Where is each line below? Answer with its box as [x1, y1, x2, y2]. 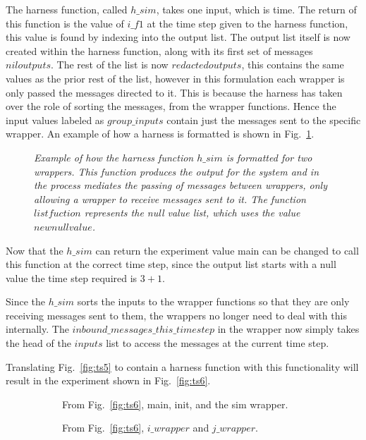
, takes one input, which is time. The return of [156, 2, 357, 16]
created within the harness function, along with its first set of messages [6, 43, 313, 58]
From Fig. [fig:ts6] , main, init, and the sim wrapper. [62, 396, 288, 411]
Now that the [6, 243, 63, 257]
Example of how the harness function [34, 149, 194, 164]
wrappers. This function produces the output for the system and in [34, 164, 319, 178]
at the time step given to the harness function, [147, 16, 348, 30]
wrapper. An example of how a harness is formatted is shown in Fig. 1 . [6, 126, 315, 141]
